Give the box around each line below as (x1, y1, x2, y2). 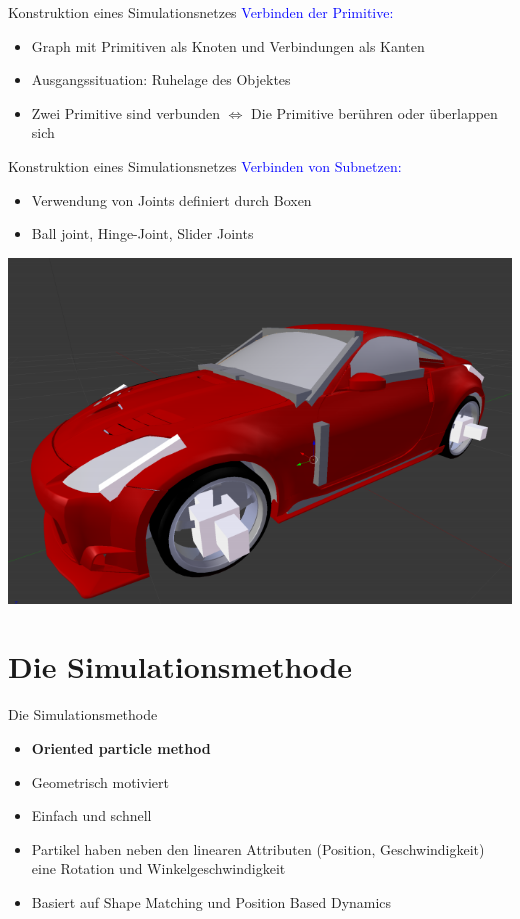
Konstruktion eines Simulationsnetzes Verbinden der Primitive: (8, 2, 394, 22)
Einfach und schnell (31, 805, 152, 826)
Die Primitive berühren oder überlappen (251, 102, 498, 123)
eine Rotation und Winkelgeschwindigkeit (31, 858, 286, 879)
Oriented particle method (31, 737, 211, 758)
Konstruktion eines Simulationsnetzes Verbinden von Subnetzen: (8, 155, 402, 176)
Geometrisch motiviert (31, 771, 169, 792)
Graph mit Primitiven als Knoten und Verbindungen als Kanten (31, 35, 425, 56)
